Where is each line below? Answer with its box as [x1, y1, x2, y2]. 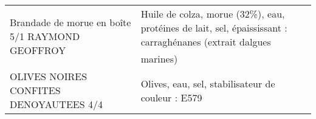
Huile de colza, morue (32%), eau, [140, 7, 285, 21]
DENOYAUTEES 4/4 [10, 97, 103, 111]
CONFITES [10, 83, 61, 97]
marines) [140, 52, 178, 66]
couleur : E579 [140, 90, 202, 104]
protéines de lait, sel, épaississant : [140, 21, 287, 35]
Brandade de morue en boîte [10, 15, 131, 29]
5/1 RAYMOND [10, 29, 80, 43]
